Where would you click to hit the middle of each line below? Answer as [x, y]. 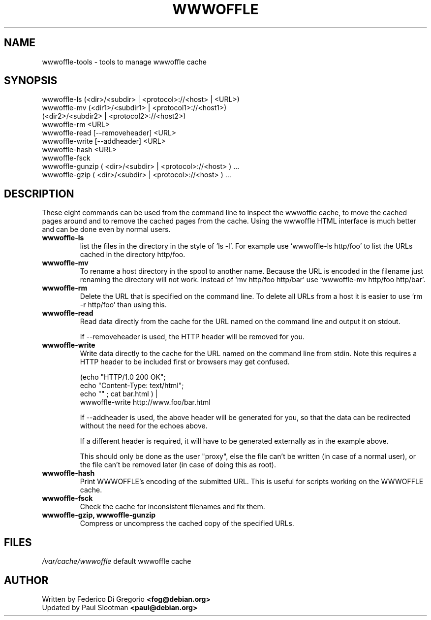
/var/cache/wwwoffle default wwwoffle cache [117, 561]
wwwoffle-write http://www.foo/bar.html [145, 402]
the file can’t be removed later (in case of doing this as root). [178, 465]
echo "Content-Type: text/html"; [132, 386]
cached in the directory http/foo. [133, 255]
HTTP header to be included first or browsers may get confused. [185, 362]
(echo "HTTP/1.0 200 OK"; [123, 377]
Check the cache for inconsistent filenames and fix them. [172, 507]
